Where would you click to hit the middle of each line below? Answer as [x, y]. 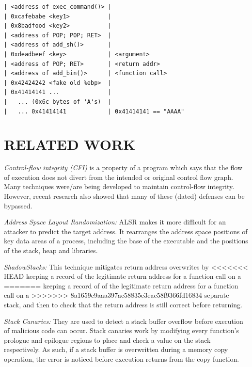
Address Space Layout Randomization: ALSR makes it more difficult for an [115, 222]
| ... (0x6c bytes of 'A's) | [58, 102]
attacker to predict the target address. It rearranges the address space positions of [126, 231]
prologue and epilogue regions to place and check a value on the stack [107, 340]
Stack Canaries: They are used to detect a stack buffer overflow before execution [124, 321]
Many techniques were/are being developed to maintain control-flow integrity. [119, 186]
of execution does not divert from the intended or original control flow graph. [118, 177]
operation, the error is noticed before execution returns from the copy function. [122, 359]
